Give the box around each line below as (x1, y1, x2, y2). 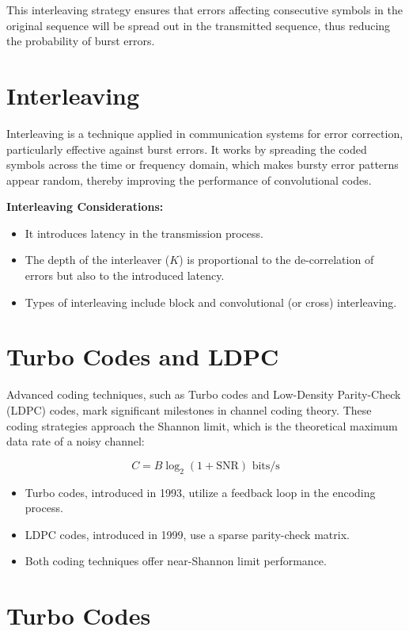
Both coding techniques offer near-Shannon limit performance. (25, 553, 327, 569)
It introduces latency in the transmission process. (25, 224, 263, 241)
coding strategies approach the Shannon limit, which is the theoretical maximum (6, 417, 398, 434)
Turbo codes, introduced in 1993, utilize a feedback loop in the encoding (25, 484, 376, 500)
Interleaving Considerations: (6, 198, 164, 215)
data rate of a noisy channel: (6, 433, 145, 449)
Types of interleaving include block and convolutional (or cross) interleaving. (25, 293, 397, 310)
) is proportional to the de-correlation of (179, 251, 374, 268)
